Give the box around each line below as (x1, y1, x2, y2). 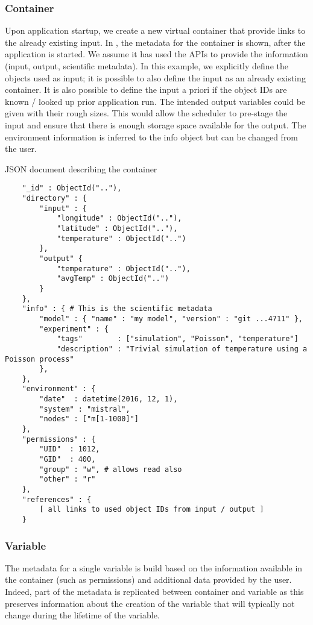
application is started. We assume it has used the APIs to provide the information (5, 48, 308, 60)
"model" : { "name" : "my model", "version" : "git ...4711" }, (39, 314, 303, 323)
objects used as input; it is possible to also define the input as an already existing (5, 71, 306, 84)
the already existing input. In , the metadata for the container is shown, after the (5, 36, 306, 48)
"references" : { (22, 495, 92, 504)
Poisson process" (5, 354, 74, 363)
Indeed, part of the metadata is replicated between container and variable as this (5, 585, 304, 598)
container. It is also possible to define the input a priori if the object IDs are (5, 83, 287, 96)
